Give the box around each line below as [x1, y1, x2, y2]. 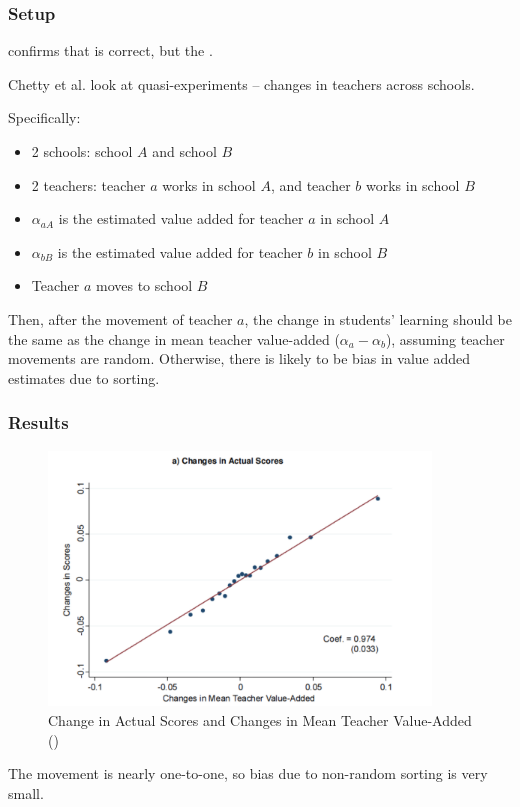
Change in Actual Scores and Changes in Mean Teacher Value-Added [48, 709, 472, 730]
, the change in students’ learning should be [244, 308, 512, 329]
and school [152, 141, 217, 161]
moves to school [96, 275, 193, 296]
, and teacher [270, 174, 351, 195]
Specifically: [8, 107, 81, 128]
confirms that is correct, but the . [8, 40, 213, 61]
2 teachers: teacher [31, 174, 146, 195]
